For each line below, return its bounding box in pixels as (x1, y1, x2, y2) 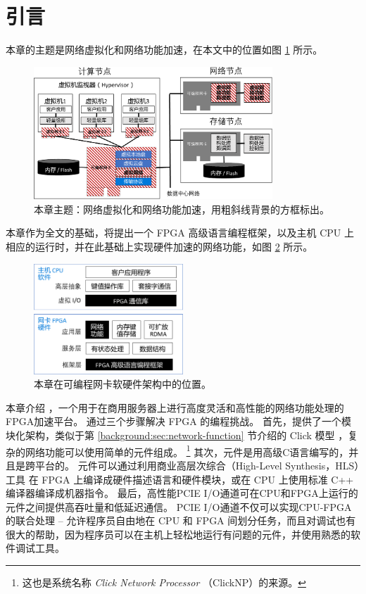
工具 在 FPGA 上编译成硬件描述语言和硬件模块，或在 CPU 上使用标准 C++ (6, 472, 354, 486)
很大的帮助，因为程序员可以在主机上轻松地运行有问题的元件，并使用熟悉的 (6, 526, 351, 541)
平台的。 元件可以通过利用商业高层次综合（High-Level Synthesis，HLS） (34, 457, 360, 472)
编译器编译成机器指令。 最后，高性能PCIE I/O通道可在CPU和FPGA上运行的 (6, 486, 358, 500)
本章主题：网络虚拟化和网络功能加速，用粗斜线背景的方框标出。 (34, 201, 329, 216)
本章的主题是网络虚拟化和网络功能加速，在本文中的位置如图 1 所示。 (6, 42, 323, 57)
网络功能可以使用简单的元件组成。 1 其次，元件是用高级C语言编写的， (25, 442, 349, 459)
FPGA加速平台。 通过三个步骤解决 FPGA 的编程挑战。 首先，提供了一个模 (6, 414, 351, 429)
